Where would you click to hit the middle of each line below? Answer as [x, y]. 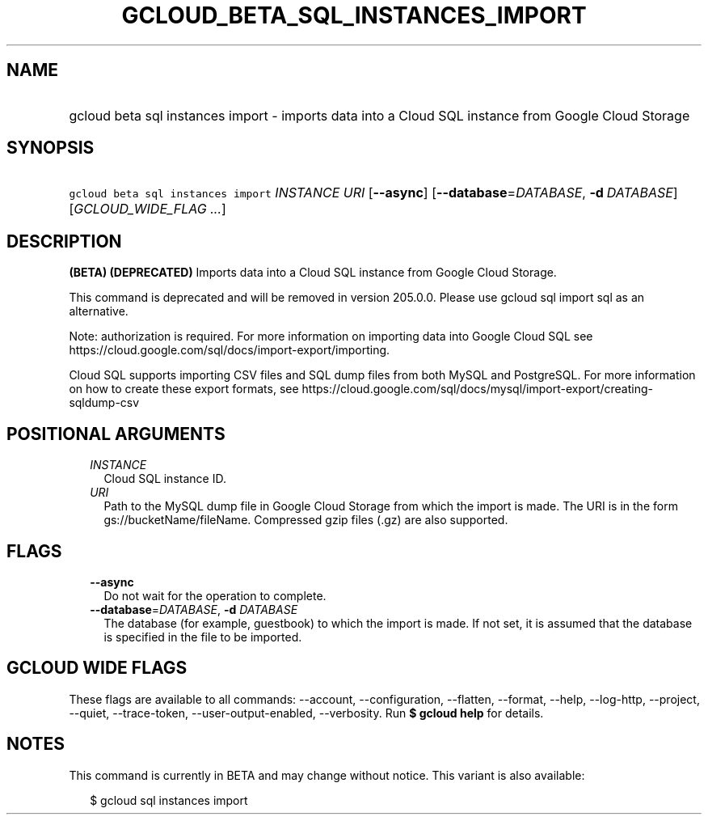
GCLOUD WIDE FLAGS [97, 668]
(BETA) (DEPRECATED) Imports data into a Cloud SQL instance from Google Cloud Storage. [313, 273]
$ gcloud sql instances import [169, 800]
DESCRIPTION [64, 241]
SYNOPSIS [51, 148]
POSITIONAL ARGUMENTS [116, 434]
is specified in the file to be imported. [203, 637]
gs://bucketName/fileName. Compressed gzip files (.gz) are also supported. [306, 520]
